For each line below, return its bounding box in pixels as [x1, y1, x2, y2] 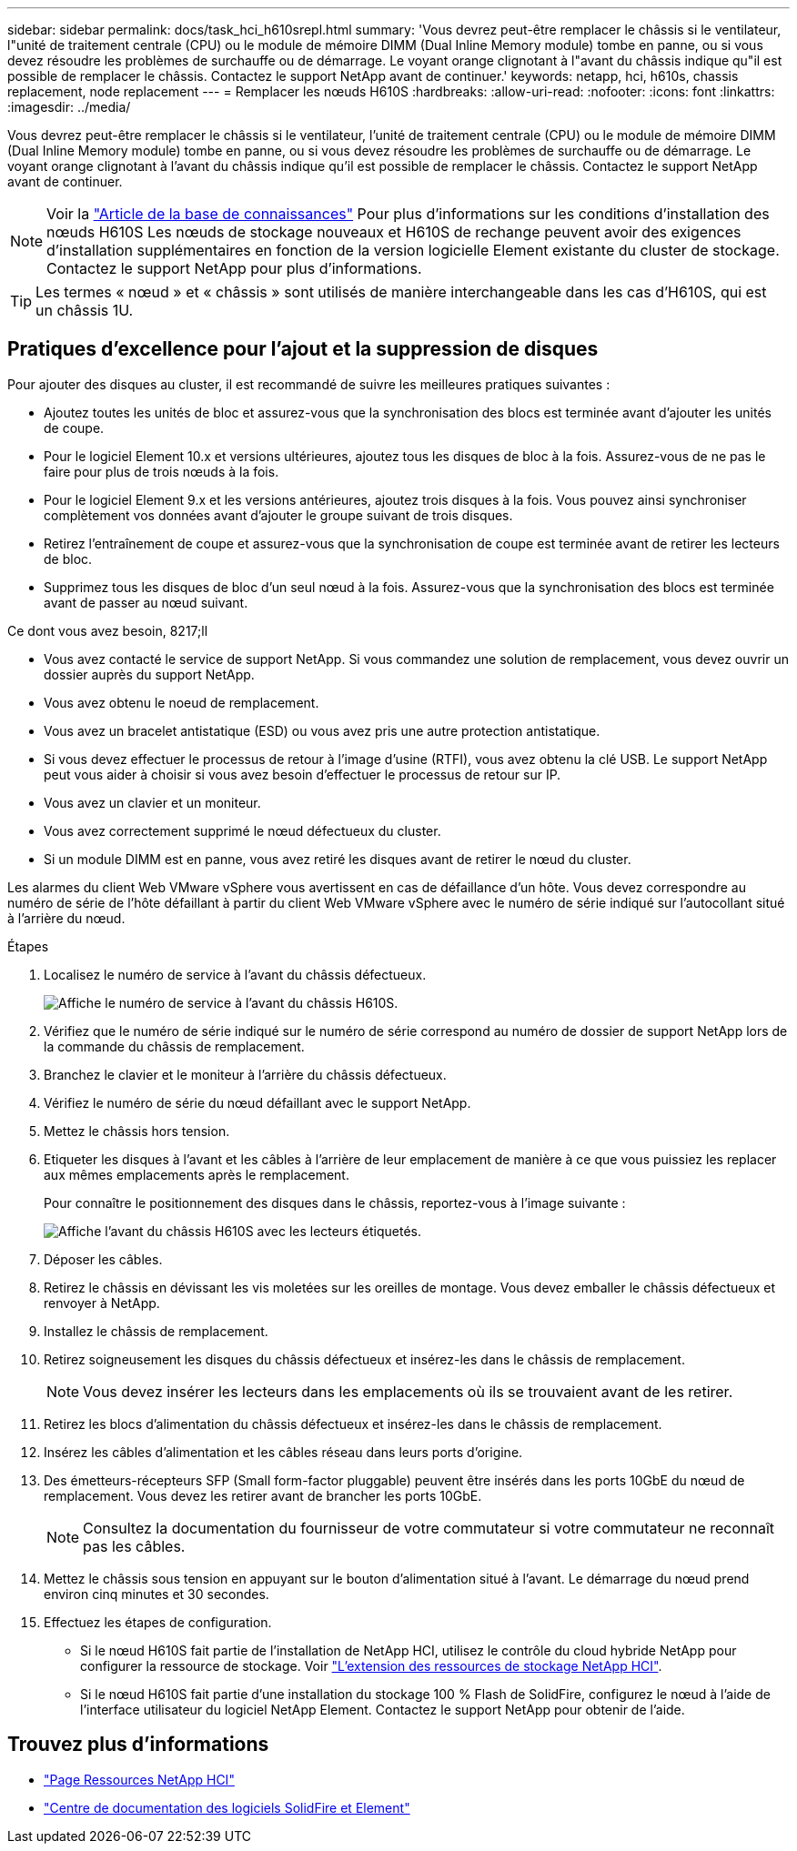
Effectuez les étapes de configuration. [44, 1614, 272, 1630]
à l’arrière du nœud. [7, 910, 126, 926]
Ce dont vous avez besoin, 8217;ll [7, 622, 208, 639]
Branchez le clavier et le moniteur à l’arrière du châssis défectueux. [44, 1066, 447, 1082]
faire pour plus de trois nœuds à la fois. [44, 463, 279, 479]
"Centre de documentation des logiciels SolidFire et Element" [44, 1799, 410, 1816]
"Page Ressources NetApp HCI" [44, 1771, 235, 1787]
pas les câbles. [83, 1536, 186, 1555]
